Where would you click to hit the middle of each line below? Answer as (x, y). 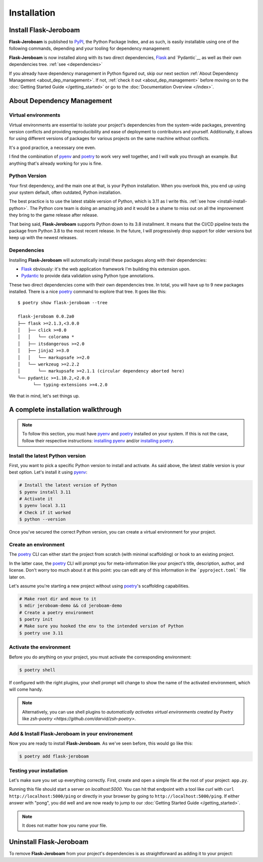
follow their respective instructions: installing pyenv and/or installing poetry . (98, 441)
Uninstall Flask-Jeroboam (49, 842)
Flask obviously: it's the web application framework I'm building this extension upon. (106, 269)
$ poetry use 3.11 (41, 633)
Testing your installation (38, 770)
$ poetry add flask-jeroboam (54, 756)
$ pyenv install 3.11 (45, 492)
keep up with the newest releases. (43, 238)
